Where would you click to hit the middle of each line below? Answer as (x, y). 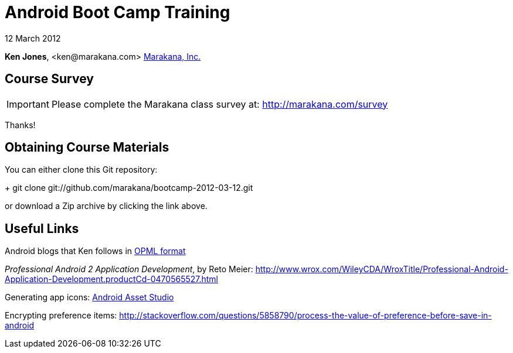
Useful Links (42, 228)
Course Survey (49, 79)
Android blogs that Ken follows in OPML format (95, 251)
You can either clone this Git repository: (81, 170)
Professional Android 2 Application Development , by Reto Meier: (129, 269)
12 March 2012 (33, 38)
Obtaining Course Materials (87, 148)
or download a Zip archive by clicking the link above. (106, 206)
